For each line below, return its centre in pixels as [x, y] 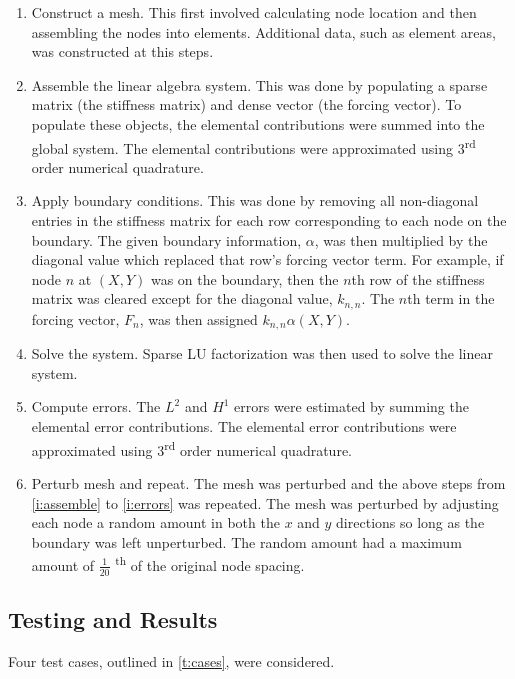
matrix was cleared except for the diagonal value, [182, 298]
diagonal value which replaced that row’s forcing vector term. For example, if [267, 259]
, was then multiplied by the [401, 239]
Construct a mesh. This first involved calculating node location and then [254, 12]
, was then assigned [198, 318]
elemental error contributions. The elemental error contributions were [244, 426]
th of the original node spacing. [210, 563]
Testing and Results [113, 619]
